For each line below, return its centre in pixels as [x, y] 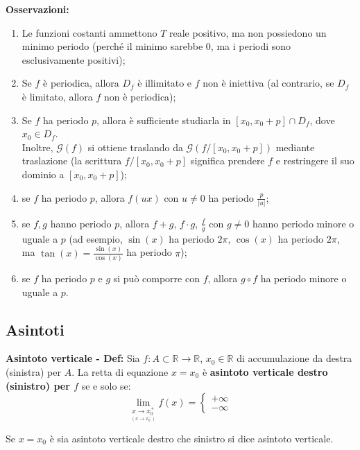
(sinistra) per [33, 371]
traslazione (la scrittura [72, 161]
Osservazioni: [37, 9]
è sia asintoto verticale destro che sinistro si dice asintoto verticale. [191, 438]
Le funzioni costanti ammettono [89, 32]
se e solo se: [106, 385]
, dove [322, 120]
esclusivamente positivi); [74, 59]
